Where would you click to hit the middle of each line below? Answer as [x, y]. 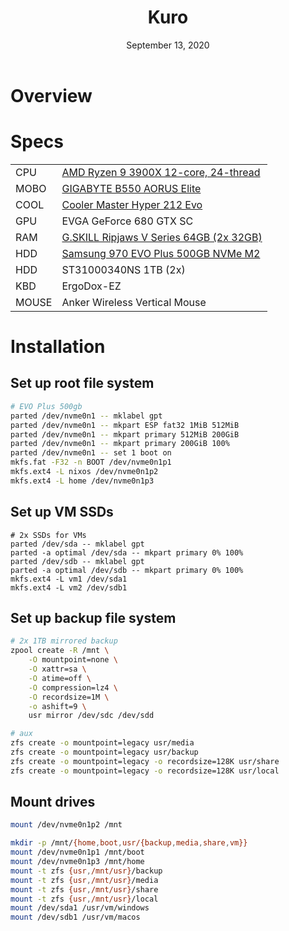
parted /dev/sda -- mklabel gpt [77, 544]
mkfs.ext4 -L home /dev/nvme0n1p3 [82, 481]
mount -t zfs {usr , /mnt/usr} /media [84, 880]
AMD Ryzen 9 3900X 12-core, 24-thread [161, 172]
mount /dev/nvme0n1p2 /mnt [66, 825]
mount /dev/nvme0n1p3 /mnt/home [77, 862]
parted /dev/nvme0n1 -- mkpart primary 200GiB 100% [120, 444]
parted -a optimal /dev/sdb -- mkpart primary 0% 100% [127, 570]
